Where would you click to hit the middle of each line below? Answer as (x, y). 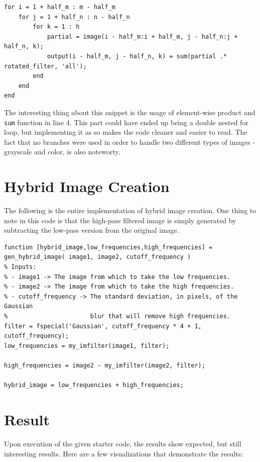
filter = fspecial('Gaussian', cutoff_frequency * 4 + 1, (103, 326)
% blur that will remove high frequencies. (117, 316)
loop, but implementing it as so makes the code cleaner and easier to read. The (126, 132)
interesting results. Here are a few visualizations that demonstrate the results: (124, 453)
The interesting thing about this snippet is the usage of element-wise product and (130, 112)
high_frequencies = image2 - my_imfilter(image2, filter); (105, 365)
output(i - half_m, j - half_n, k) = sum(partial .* (137, 56)
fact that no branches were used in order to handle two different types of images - (130, 142)
